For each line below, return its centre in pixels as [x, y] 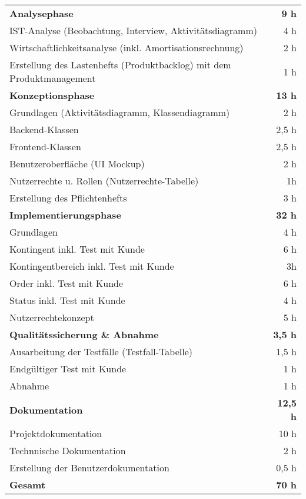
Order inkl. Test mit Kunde [66, 283]
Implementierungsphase [65, 215]
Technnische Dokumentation [68, 450]
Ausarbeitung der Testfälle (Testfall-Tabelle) [101, 351]
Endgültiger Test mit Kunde [68, 369]
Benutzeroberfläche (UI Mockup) [77, 163]
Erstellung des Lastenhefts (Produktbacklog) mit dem [120, 65]
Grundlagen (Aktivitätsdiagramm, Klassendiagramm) [120, 112]
